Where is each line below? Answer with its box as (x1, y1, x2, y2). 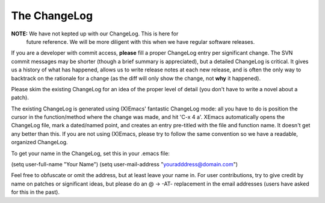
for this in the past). (11, 189, 60, 196)
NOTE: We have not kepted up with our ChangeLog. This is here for (11, 30, 179, 37)
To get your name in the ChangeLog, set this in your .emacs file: (11, 150, 170, 157)
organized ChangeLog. (11, 139, 69, 146)
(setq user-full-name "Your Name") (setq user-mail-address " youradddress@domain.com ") (11, 161, 238, 168)
